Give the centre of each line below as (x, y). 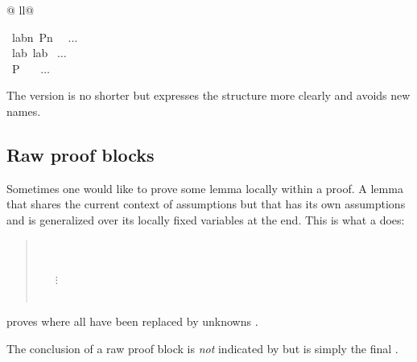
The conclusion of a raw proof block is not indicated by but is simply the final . (202, 348)
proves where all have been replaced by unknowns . (132, 321)
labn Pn (32, 37)
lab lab (30, 53)
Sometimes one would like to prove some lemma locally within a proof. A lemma (205, 188)
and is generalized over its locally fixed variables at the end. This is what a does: (206, 219)
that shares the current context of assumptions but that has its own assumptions (206, 204)
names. (24, 111)
